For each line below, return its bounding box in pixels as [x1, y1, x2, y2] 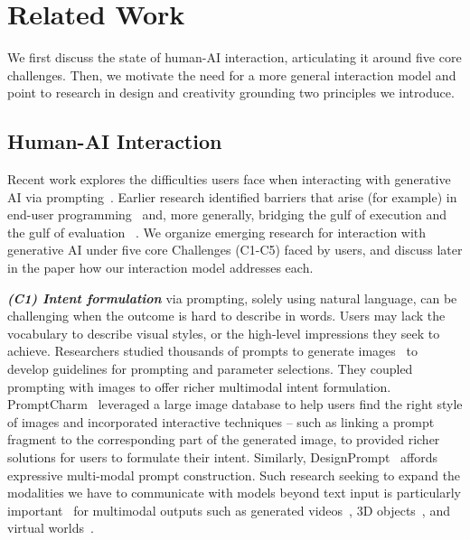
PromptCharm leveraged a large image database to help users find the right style [7, 395, 463, 414]
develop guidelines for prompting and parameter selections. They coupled [7, 359, 413, 378]
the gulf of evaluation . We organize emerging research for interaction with [7, 222, 427, 241]
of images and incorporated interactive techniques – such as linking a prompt [7, 412, 435, 431]
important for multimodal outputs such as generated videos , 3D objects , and [7, 500, 450, 519]
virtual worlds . [7, 518, 94, 537]
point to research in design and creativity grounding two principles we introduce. [7, 83, 455, 102]
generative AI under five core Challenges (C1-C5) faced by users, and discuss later [7, 240, 463, 259]
